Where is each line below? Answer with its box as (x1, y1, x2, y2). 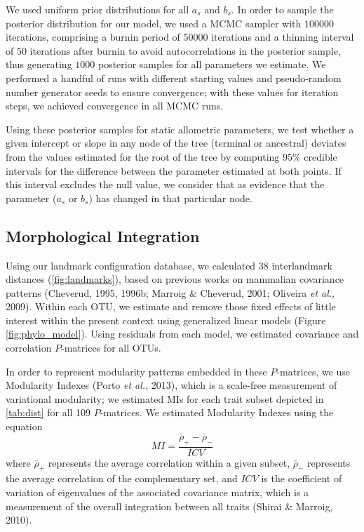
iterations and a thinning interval (211, 29, 354, 44)
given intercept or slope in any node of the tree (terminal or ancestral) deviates (6, 135, 346, 150)
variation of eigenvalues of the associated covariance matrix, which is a (6, 485, 309, 500)
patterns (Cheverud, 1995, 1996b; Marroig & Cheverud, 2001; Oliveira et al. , (6, 285, 335, 300)
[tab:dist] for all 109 (6, 405, 91, 420)
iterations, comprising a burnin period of (6, 29, 180, 44)
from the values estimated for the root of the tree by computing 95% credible (6, 149, 337, 164)
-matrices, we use (276, 364, 351, 378)
